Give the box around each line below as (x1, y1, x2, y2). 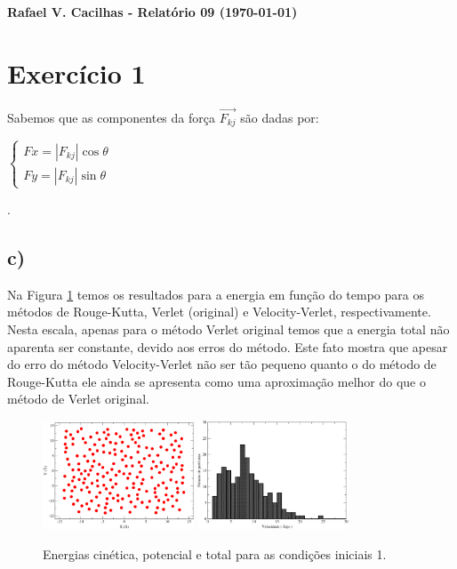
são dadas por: (240, 108, 319, 126)
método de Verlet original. (7, 389, 149, 408)
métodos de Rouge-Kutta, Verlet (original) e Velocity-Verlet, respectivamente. (7, 302, 431, 321)
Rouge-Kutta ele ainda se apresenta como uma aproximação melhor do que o (7, 372, 426, 390)
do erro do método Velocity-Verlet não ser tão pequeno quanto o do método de (7, 355, 437, 373)
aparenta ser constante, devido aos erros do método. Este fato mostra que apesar (7, 337, 448, 356)
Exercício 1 (7, 54, 146, 91)
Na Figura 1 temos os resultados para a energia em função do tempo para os (7, 284, 424, 303)
